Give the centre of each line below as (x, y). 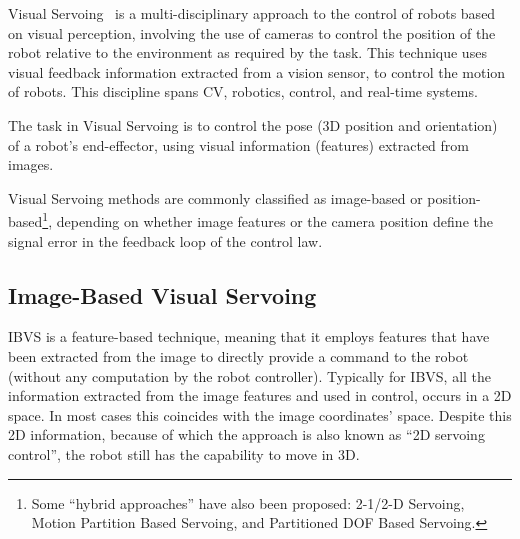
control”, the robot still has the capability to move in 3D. (184, 453)
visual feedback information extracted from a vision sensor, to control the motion (257, 71)
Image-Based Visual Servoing (162, 294)
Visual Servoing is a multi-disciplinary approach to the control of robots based (252, 13)
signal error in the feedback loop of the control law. (165, 240)
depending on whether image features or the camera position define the (274, 221)
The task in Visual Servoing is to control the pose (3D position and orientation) (253, 124)
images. (31, 164)
